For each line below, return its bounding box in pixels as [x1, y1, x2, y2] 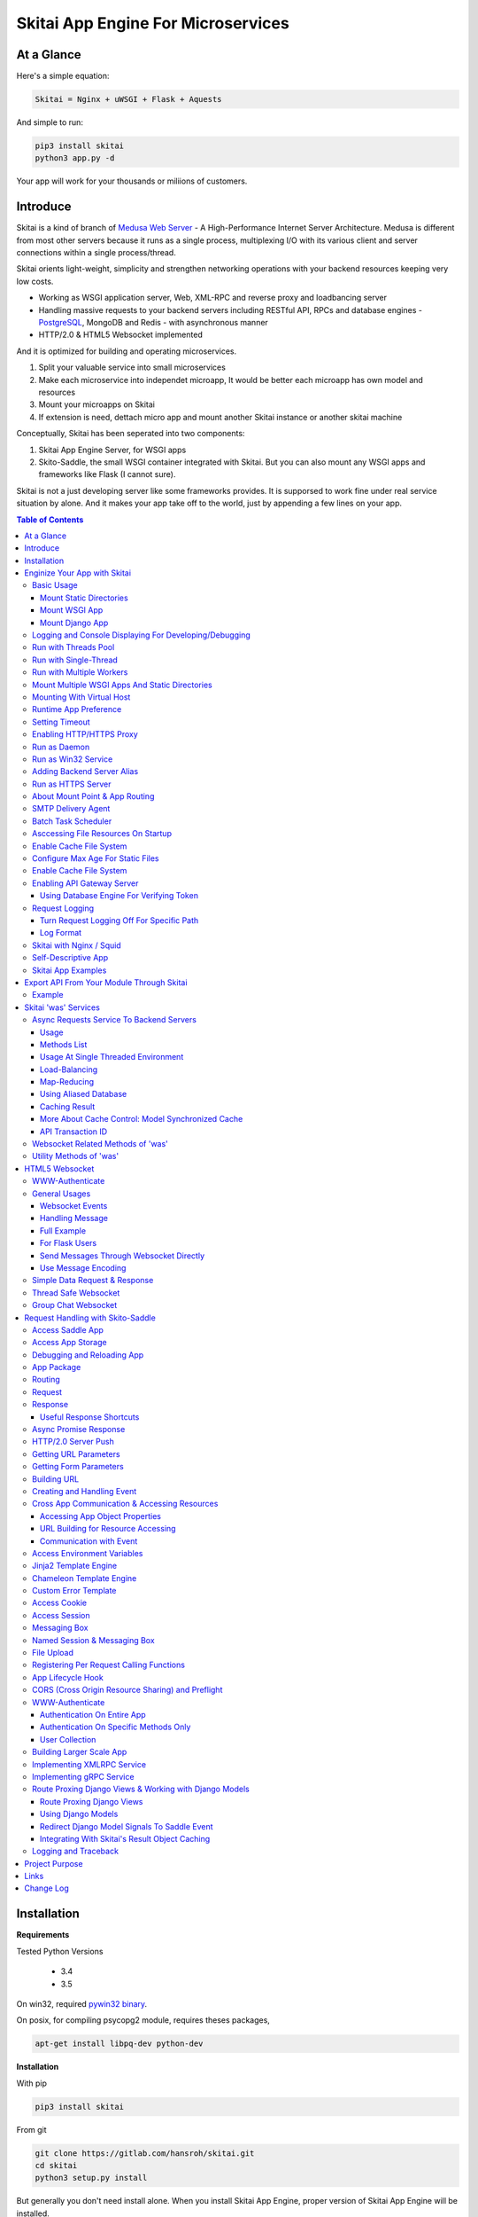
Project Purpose [24, 1858, 83, 1868]
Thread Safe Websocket [32, 1287, 120, 1298]
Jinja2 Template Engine [32, 1561, 118, 1571]
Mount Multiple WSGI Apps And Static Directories [32, 679, 212, 690]
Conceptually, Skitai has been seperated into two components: [16, 428, 245, 439]
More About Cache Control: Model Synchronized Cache [40, 1114, 243, 1124]
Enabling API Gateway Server [32, 878, 139, 889]
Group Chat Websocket [32, 1300, 118, 1311]
